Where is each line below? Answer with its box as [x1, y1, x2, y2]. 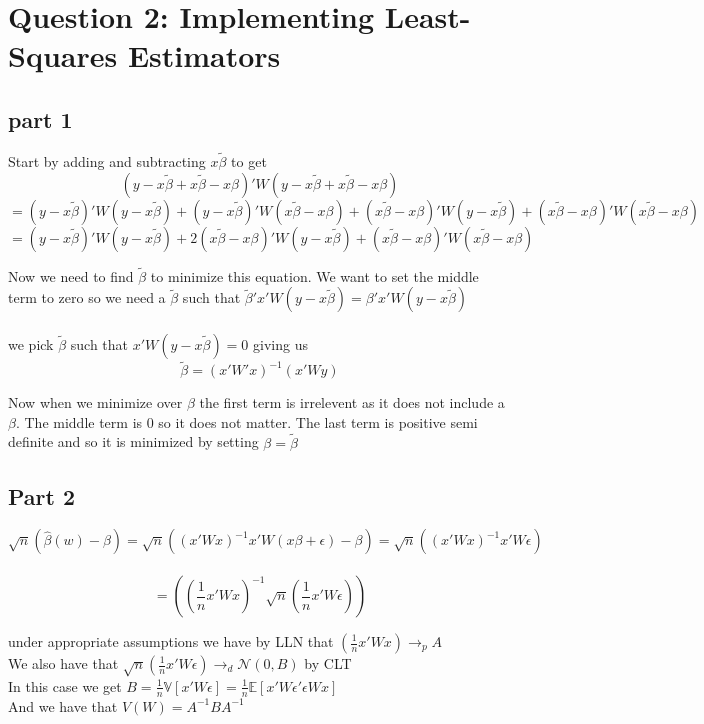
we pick [8, 333, 54, 354]
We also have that [8, 653, 119, 673]
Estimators [127, 35, 281, 76]
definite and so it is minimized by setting [8, 431, 259, 452]
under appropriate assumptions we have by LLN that [8, 631, 334, 651]
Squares [8, 35, 118, 76]
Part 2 [8, 480, 76, 511]
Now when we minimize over [8, 392, 183, 413]
